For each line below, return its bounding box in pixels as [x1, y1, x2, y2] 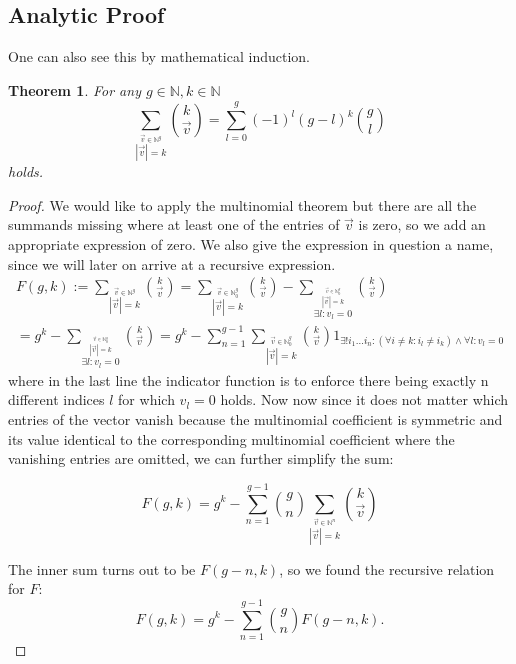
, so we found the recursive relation [279, 558, 495, 579]
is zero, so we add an [358, 214, 486, 235]
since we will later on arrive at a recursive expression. [8, 253, 336, 274]
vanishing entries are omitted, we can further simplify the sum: [8, 448, 394, 469]
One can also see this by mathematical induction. [8, 46, 310, 67]
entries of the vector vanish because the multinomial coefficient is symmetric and [8, 408, 503, 429]
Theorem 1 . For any [8, 79, 141, 100]
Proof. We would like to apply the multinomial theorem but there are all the [8, 194, 477, 215]
